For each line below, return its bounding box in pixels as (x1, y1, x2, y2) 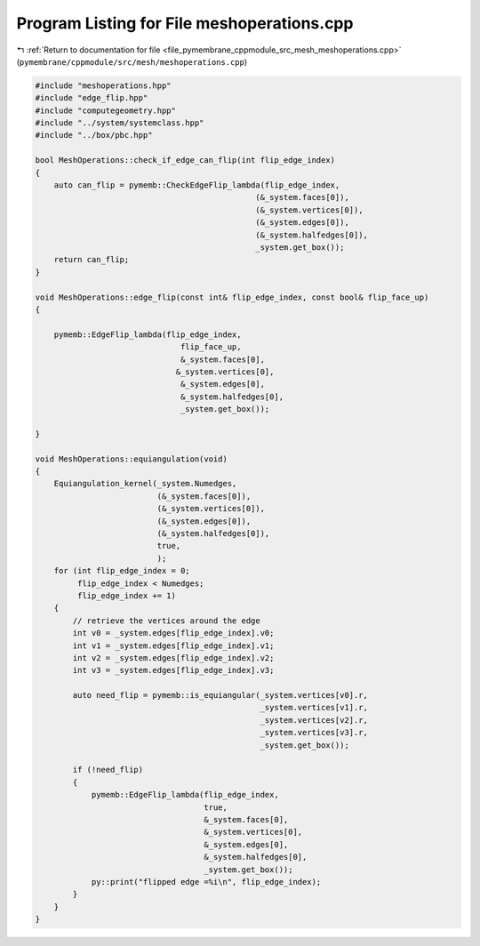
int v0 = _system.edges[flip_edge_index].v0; (72, 628, 275, 638)
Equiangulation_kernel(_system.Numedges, (53, 478, 237, 489)
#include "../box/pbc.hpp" (35, 130, 153, 140)
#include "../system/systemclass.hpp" (35, 118, 204, 128)
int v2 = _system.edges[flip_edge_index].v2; (72, 653, 275, 662)
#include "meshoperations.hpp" (35, 80, 172, 91)
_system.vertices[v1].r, (260, 702, 369, 713)
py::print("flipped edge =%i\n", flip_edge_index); (91, 877, 322, 886)
